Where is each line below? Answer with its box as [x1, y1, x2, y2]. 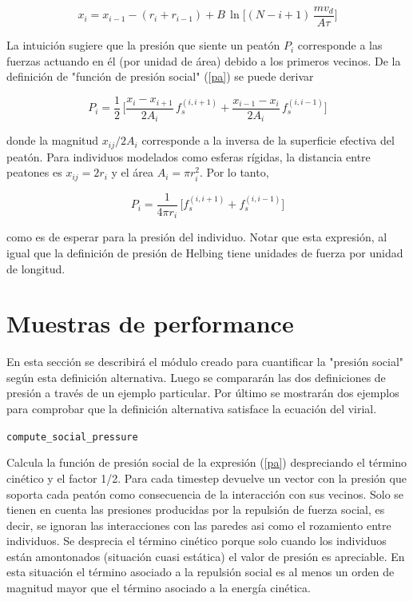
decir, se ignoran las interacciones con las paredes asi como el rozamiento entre [6, 516, 391, 533]
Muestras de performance [6, 307, 294, 340]
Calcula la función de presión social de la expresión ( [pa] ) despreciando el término [6, 454, 407, 471]
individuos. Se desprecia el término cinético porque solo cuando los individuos [6, 532, 387, 549]
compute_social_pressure [6, 431, 138, 443]
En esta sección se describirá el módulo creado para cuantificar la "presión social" [6, 353, 404, 370]
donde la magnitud [6, 132, 99, 149]
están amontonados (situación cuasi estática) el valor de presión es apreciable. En [6, 547, 405, 564]
